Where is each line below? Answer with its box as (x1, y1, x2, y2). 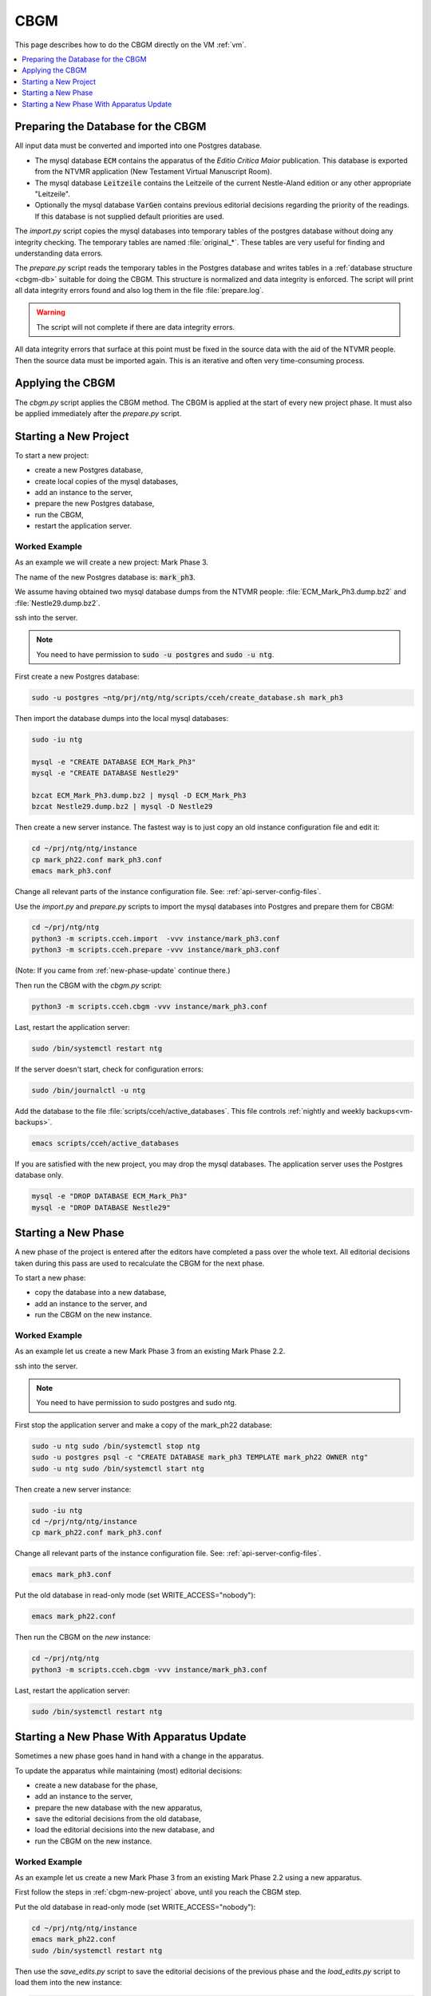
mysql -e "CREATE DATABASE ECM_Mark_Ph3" (31, 757, 196, 766)
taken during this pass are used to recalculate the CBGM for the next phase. (14, 1258, 265, 1268)
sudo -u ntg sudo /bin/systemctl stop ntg (31, 1441, 200, 1451)
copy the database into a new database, (34, 1288, 167, 1297)
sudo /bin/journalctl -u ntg (31, 1086, 146, 1095)
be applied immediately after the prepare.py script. (14, 408, 182, 418)
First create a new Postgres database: (14, 671, 140, 682)
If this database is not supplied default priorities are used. (34, 212, 225, 221)
